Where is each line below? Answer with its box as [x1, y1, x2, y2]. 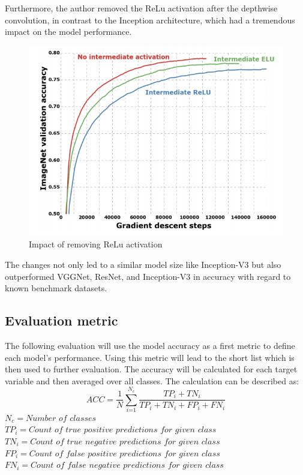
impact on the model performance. [5, 25, 132, 38]
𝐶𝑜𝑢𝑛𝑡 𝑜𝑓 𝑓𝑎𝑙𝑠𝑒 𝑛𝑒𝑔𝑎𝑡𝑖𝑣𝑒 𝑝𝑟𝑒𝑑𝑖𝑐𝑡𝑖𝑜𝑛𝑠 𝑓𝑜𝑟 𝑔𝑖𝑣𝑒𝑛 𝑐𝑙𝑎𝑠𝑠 [31, 461, 224, 470]
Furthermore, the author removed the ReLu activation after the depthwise [5, 2, 278, 14]
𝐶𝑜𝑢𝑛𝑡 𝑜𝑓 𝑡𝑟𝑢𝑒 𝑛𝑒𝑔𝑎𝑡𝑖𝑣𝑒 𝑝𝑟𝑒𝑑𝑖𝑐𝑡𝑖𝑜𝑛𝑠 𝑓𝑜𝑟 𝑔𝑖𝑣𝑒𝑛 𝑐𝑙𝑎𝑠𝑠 [30, 438, 220, 447]
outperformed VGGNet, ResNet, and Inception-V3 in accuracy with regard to [5, 270, 291, 282]
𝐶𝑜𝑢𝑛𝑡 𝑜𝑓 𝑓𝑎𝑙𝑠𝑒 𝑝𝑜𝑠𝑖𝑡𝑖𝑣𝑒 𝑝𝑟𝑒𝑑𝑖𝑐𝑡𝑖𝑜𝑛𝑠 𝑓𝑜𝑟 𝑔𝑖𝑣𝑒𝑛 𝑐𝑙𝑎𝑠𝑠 [29, 449, 220, 458]
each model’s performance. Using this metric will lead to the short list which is [5, 351, 295, 363]
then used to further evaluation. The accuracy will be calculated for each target [5, 363, 298, 375]
